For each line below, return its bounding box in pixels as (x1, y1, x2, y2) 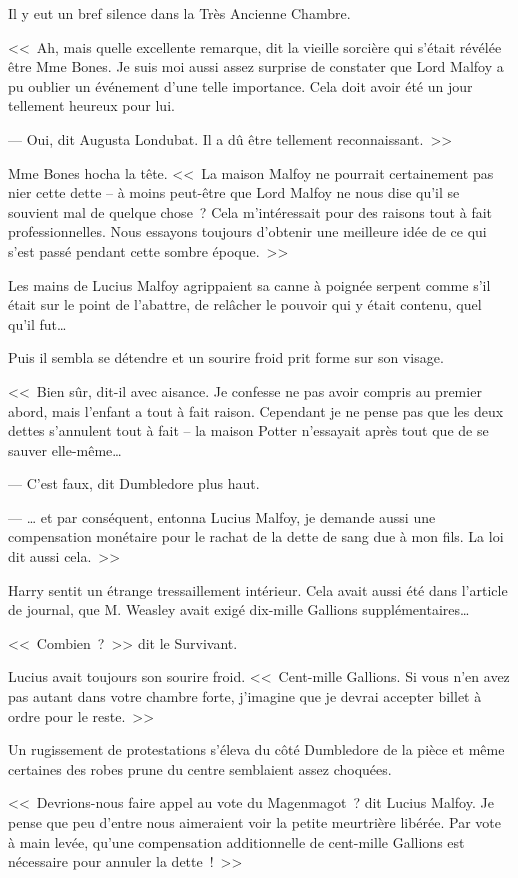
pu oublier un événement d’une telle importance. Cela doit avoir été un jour (8, 75, 473, 96)
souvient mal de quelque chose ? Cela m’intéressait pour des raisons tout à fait (8, 201, 493, 222)
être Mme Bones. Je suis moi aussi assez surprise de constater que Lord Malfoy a (8, 56, 504, 77)
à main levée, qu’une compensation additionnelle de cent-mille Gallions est (8, 831, 465, 852)
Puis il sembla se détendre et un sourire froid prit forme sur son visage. (8, 347, 444, 368)
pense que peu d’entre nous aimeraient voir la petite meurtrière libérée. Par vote (8, 812, 501, 832)
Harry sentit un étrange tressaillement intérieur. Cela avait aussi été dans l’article (8, 579, 508, 600)
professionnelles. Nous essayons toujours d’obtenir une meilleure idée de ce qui (8, 221, 487, 242)
